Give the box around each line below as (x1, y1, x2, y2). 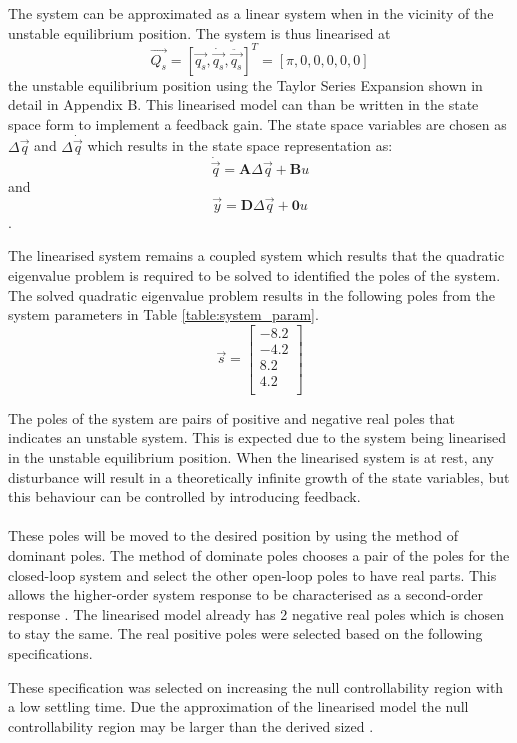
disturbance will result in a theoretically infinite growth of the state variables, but (8, 466, 510, 487)
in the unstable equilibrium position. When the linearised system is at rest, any (8, 447, 495, 468)
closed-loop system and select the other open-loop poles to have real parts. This (8, 564, 497, 585)
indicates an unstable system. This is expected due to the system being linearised (8, 427, 507, 448)
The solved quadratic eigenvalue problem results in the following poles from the (8, 284, 495, 305)
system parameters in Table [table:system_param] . (8, 304, 319, 325)
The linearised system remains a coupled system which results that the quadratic (8, 245, 505, 266)
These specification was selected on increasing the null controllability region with (8, 676, 504, 697)
